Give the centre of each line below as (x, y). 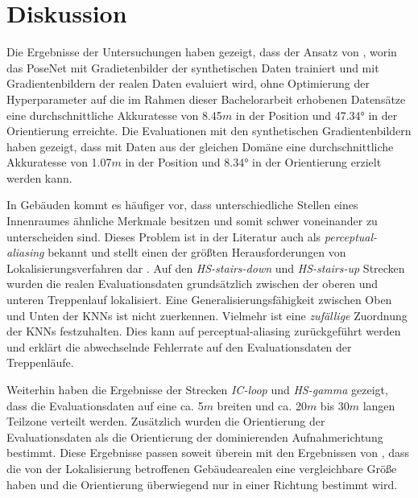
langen (379, 405)
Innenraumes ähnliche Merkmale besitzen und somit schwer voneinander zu (192, 221)
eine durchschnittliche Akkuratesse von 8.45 (114, 115)
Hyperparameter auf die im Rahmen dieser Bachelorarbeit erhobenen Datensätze (206, 99)
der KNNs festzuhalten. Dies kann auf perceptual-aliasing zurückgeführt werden (204, 331)
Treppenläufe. (40, 362)
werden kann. (39, 177)
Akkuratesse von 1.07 (59, 162)
